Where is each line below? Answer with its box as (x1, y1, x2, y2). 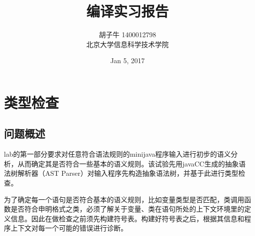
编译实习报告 (86, 1, 169, 21)
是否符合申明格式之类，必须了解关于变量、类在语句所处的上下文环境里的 (10, 204, 244, 214)
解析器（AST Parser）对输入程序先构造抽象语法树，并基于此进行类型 (17, 168, 238, 178)
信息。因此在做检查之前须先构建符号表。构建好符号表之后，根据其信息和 (10, 213, 244, 223)
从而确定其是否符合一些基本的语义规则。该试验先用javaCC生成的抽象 (17, 158, 239, 168)
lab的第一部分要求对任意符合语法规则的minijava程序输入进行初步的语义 (4, 149, 231, 159)
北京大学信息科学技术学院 (86, 39, 169, 49)
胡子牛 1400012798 (99, 29, 156, 40)
